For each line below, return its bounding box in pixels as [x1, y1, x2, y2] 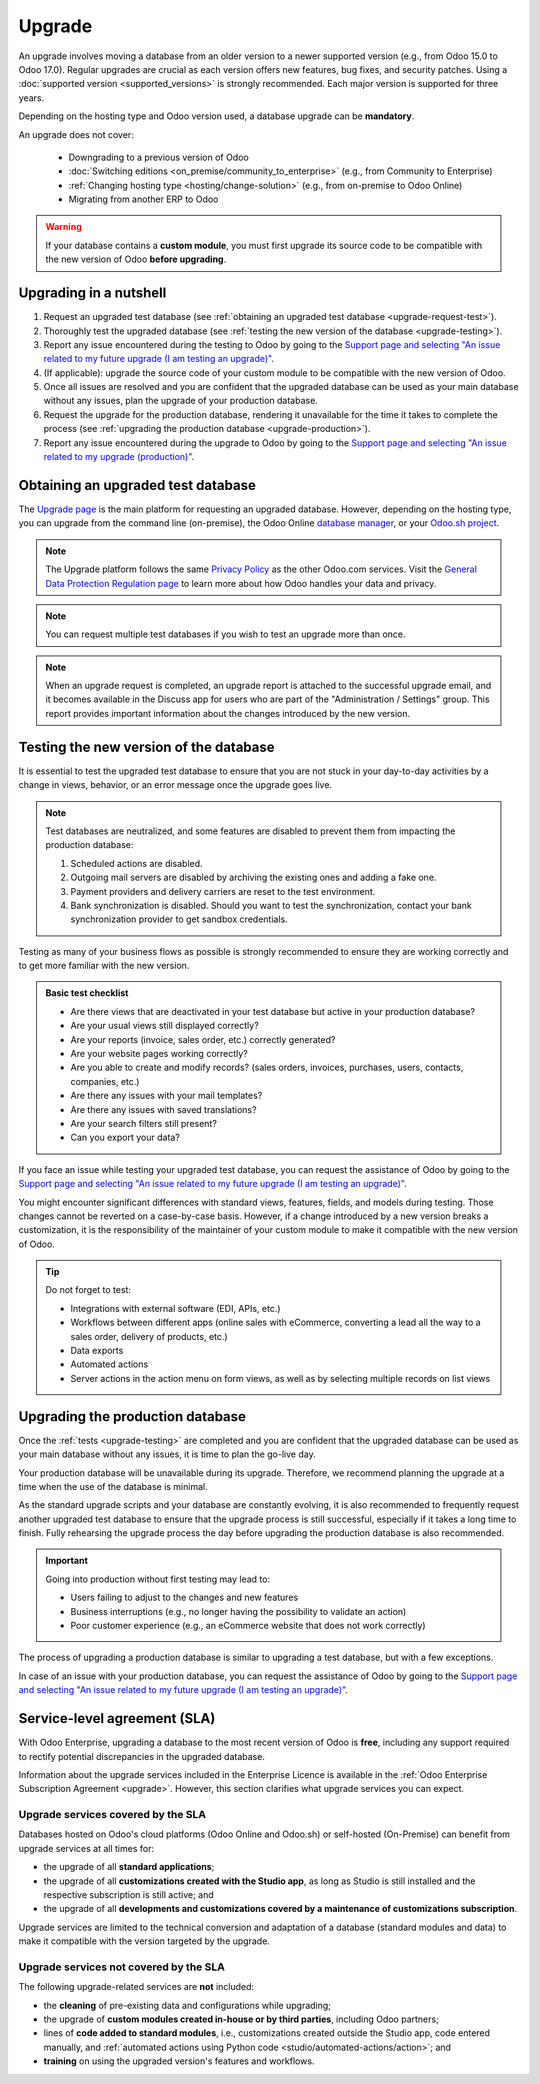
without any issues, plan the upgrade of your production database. [43, 395, 319, 407]
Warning [45, 221, 82, 233]
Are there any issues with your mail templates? [70, 1090, 263, 1102]
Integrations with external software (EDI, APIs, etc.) [70, 1302, 281, 1314]
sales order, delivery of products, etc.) [70, 1330, 229, 1342]
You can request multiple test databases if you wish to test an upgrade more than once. [45, 628, 406, 640]
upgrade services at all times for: [18, 1842, 155, 1854]
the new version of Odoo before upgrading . [45, 253, 227, 265]
